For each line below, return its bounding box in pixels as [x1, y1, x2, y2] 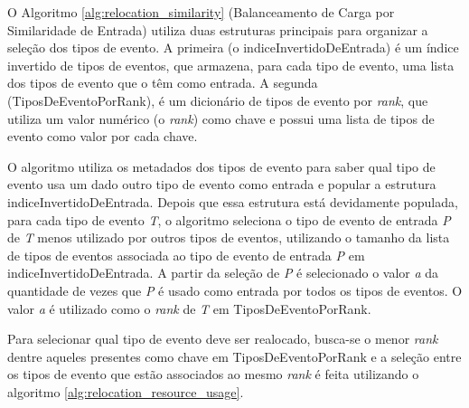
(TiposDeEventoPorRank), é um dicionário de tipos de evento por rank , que [7, 90, 428, 109]
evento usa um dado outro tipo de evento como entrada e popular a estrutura [7, 175, 436, 194]
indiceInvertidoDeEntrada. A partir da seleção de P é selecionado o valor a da [7, 263, 439, 282]
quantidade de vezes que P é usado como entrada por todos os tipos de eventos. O [7, 280, 463, 299]
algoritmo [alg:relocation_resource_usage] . [7, 382, 244, 401]
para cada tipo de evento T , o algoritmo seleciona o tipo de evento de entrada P [7, 210, 451, 229]
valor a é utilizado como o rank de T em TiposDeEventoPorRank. [7, 299, 371, 318]
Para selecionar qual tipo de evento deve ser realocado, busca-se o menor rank [7, 329, 438, 348]
